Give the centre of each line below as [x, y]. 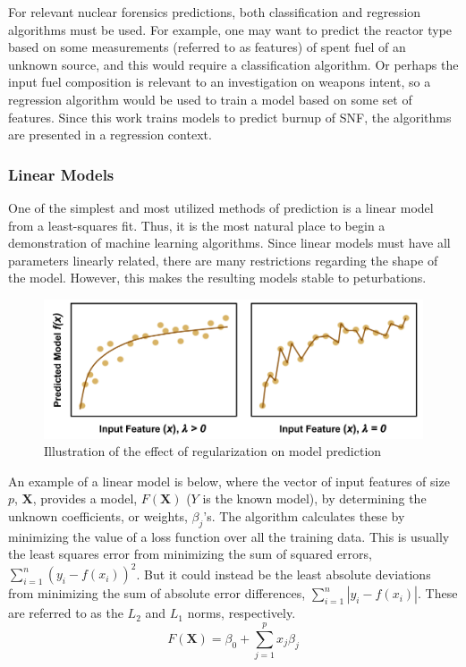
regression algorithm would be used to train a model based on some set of [210, 99]
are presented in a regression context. [110, 135]
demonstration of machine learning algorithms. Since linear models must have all [229, 243]
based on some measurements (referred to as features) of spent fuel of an [207, 47]
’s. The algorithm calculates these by [304, 515]
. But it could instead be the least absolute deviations [284, 574]
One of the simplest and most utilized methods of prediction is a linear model [221, 207]
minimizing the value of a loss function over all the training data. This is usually [229, 536]
